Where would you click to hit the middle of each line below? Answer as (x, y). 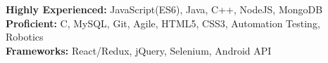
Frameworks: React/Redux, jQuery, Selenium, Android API (139, 50)
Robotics (25, 37)
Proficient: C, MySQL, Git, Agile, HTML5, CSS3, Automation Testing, (163, 23)
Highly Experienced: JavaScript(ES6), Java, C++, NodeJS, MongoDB (164, 9)
